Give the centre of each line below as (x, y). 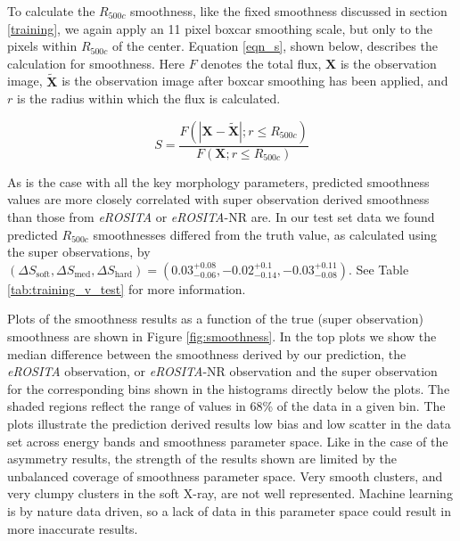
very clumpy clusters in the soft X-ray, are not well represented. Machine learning (230, 493)
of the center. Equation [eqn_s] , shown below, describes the (275, 46)
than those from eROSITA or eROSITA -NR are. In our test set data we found (221, 217)
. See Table (378, 269)
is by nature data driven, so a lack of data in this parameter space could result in (229, 510)
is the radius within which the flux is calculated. (148, 98)
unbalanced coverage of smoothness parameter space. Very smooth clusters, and (225, 475)
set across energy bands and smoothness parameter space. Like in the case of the (228, 441)
